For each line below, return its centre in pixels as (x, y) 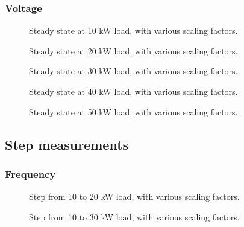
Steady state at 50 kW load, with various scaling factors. (133, 111)
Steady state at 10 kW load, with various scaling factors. (133, 30)
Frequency (30, 174)
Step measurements (67, 144)
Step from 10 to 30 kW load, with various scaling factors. (134, 216)
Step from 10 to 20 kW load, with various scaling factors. (134, 197)
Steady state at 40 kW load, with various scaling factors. (133, 91)
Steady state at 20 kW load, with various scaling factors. (133, 50)
